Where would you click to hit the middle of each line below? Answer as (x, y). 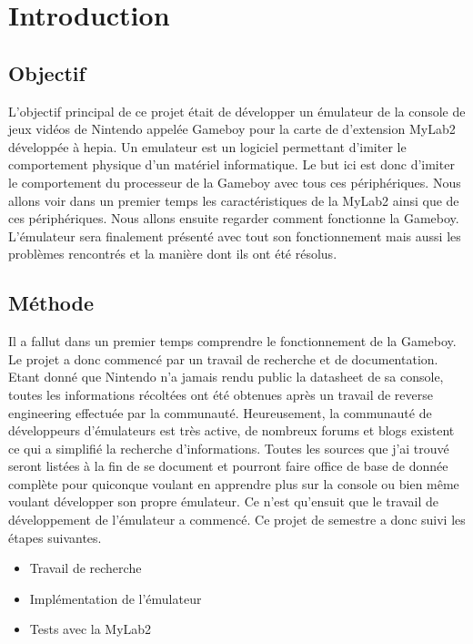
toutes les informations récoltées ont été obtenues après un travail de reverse (221, 394)
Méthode (51, 303)
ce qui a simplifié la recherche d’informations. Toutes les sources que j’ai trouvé (229, 448)
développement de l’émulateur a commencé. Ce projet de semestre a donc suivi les (237, 520)
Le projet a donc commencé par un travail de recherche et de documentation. (223, 358)
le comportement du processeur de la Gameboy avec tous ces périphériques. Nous (235, 182)
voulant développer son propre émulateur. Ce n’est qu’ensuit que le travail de (223, 501)
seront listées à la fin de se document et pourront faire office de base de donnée (228, 466)
